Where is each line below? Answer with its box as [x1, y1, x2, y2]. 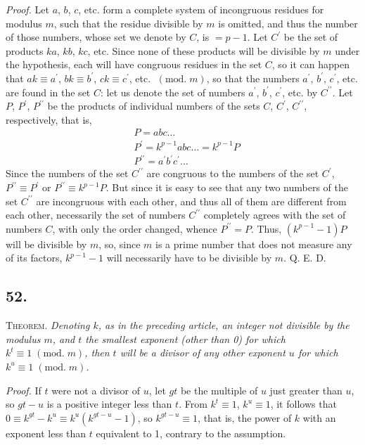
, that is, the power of [198, 410, 292, 425]
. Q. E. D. [283, 250, 326, 265]
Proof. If [6, 382, 41, 397]
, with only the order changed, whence [52, 221, 217, 236]
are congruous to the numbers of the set [146, 166, 319, 181]
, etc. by [282, 84, 318, 99]
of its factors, [6, 250, 63, 265]
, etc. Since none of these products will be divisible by [87, 43, 320, 58]
